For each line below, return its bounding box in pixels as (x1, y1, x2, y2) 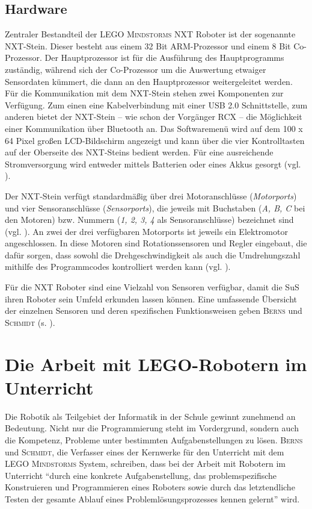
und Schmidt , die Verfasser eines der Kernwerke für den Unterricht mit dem (5, 445, 284, 458)
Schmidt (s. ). (5, 316, 55, 328)
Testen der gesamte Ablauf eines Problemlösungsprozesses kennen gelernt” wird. (5, 492, 300, 505)
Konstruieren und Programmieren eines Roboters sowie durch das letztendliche (5, 481, 295, 493)
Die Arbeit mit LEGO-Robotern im (5, 351, 307, 376)
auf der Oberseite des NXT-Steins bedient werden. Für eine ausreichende (5, 146, 274, 158)
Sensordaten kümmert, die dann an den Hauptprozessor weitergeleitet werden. (5, 75, 293, 87)
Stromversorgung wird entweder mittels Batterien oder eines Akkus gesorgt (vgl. (5, 157, 301, 170)
